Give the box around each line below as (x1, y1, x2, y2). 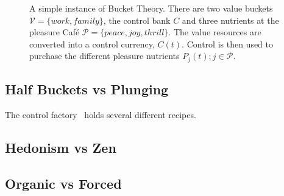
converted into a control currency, (29, 37, 155, 50)
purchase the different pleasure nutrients (29, 49, 180, 62)
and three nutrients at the (182, 13, 279, 26)
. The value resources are (168, 26, 261, 38)
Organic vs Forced (5, 173, 122, 192)
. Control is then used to (182, 37, 274, 50)
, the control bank (103, 13, 171, 26)
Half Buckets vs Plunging (5, 80, 169, 99)
